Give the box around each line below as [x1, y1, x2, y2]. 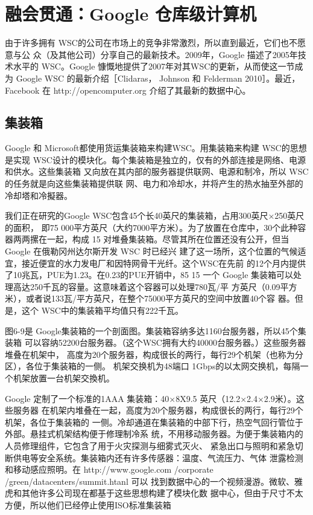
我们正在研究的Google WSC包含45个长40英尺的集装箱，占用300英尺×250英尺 [5, 209, 305, 222]
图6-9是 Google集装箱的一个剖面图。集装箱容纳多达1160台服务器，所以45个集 [5, 324, 306, 337]
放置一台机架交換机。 [30, 371, 115, 384]
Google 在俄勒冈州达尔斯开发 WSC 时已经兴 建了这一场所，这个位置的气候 [5, 245, 298, 257]
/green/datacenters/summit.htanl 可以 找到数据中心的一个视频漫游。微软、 [5, 475, 295, 487]
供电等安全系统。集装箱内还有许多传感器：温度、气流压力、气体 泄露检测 [13, 451, 303, 464]
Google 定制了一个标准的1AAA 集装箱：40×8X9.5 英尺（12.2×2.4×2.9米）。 [5, 392, 296, 404]
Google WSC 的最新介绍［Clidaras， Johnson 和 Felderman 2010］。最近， [16, 71, 300, 84]
